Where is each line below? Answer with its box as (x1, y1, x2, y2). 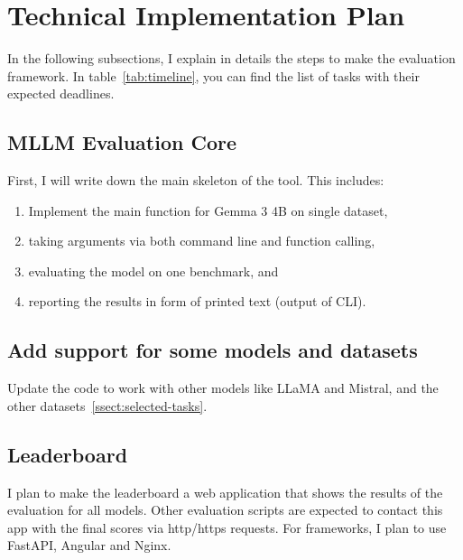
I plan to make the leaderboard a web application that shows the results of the (7, 482, 443, 501)
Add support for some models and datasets (7, 336, 418, 364)
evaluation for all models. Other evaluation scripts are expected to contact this (7, 500, 443, 519)
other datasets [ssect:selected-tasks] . (7, 396, 208, 415)
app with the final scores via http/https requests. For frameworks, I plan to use (7, 518, 447, 537)
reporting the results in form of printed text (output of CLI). (28, 292, 366, 311)
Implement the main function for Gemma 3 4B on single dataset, (28, 201, 388, 219)
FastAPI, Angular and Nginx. (7, 536, 171, 555)
